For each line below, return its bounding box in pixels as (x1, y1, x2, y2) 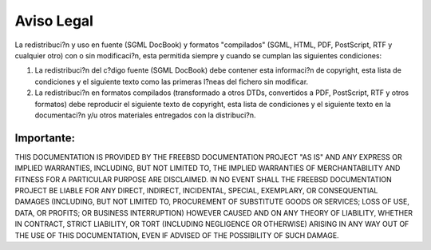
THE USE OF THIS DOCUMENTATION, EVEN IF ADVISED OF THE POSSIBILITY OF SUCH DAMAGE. (14, 230, 339, 240)
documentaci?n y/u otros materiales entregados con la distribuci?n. (34, 110, 256, 120)
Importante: (14, 131, 76, 145)
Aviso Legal (14, 12, 93, 30)
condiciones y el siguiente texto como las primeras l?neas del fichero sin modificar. (34, 77, 309, 86)
